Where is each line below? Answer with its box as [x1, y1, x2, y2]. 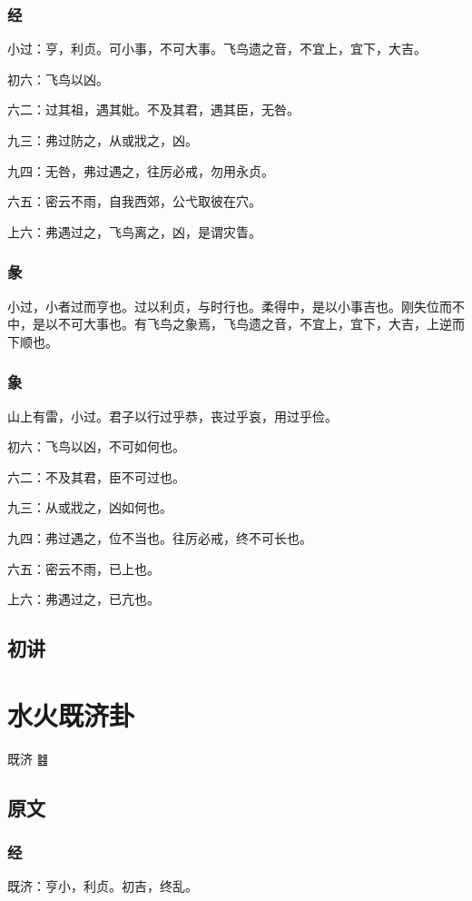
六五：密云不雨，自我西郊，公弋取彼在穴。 [7, 192, 261, 211]
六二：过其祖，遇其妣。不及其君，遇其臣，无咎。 [7, 100, 300, 119]
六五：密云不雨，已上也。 [7, 559, 160, 578]
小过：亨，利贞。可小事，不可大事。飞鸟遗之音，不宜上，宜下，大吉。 [7, 39, 427, 58]
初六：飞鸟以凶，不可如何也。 [7, 437, 185, 456]
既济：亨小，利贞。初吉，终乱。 [7, 876, 198, 896]
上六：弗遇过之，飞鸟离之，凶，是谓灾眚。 [7, 222, 261, 241]
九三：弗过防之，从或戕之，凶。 [7, 131, 198, 149]
